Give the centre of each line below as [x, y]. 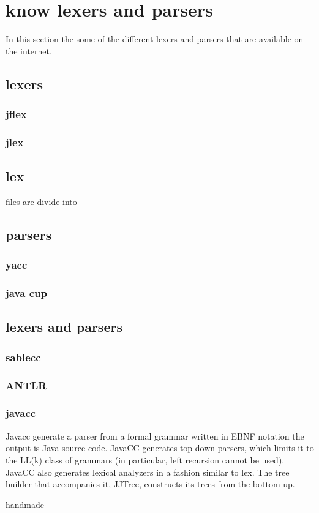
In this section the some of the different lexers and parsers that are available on [155, 39]
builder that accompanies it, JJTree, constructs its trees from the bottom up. [150, 484]
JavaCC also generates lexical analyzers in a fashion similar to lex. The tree [148, 472]
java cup [26, 293]
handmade [25, 504]
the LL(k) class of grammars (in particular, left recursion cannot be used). [145, 459]
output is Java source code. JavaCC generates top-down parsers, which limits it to [160, 448]
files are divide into [41, 201]
